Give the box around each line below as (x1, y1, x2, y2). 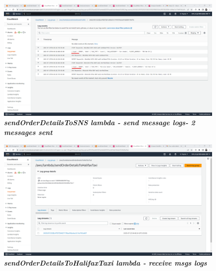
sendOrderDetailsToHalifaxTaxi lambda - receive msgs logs (4, 257, 207, 268)
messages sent (4, 127, 53, 137)
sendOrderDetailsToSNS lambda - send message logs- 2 (4, 117, 195, 128)
